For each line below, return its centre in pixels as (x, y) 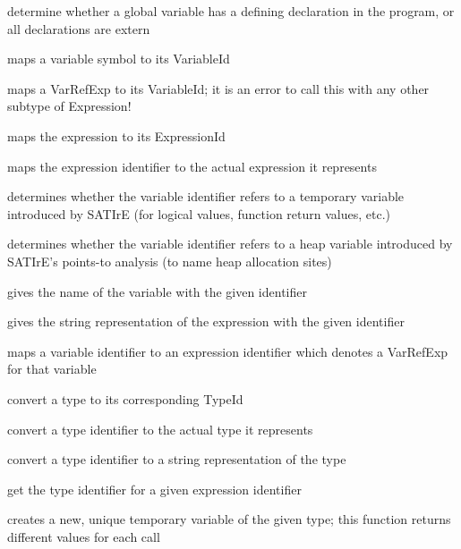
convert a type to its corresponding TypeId (125, 398)
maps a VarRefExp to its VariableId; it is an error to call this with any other (218, 88)
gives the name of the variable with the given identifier (157, 291)
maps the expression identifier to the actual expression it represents (192, 166)
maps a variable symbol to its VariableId (119, 59)
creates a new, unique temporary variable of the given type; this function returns (229, 519)
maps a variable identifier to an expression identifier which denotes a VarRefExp (228, 351)
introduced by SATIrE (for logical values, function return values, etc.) (199, 213)
